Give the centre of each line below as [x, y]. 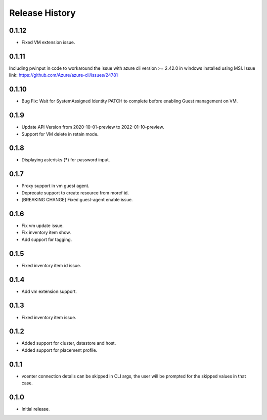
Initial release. [36, 409]
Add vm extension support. [49, 291]
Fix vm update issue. [43, 226]
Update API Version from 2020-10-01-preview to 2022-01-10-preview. [93, 127]
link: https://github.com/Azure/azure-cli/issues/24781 [64, 75]
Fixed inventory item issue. [49, 317]
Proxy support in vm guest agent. [55, 186]
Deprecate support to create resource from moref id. [75, 192]
